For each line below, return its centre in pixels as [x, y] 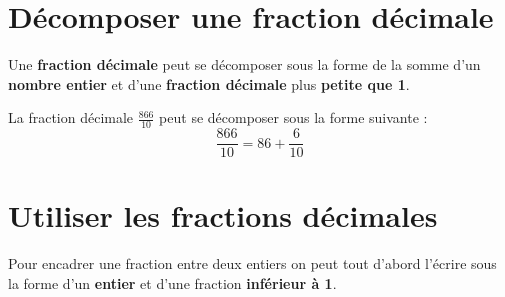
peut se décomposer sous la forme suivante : [293, 117]
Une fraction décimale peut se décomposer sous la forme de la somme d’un [244, 64]
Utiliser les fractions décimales [223, 215]
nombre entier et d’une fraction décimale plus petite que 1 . [209, 83]
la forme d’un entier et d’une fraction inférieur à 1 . [172, 282]
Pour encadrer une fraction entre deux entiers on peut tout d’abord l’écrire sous [252, 263]
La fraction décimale [71, 117]
